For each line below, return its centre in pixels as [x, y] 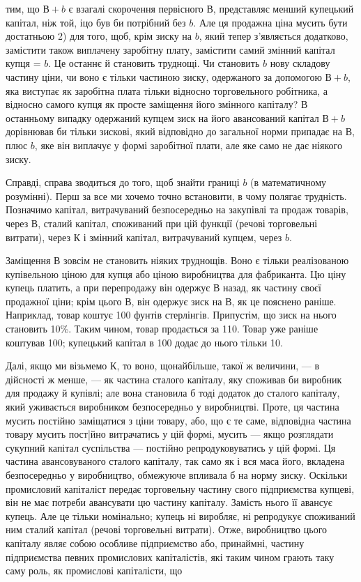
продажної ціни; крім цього [64, 301]
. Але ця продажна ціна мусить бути [270, 22]
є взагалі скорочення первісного [136, 8]
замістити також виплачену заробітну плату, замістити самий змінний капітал [170, 49]
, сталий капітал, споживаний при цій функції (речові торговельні [178, 223]
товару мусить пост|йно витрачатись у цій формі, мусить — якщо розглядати [170, 434]
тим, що [23, 8]
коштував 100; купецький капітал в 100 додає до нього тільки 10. [144, 342]
